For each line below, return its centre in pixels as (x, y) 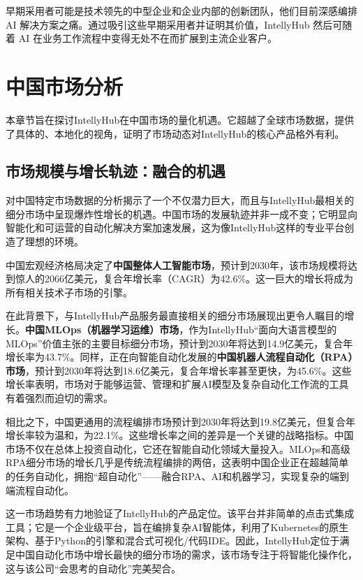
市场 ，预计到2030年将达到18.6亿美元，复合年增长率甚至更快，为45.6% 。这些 (179, 370)
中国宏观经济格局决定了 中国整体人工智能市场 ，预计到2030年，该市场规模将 (177, 264)
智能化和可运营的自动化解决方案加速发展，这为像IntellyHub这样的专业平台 (175, 227)
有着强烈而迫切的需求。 (59, 398)
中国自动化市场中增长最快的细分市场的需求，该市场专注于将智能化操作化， (186, 554)
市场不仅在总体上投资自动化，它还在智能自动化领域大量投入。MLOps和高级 (178, 448)
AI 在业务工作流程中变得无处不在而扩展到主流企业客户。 (148, 38)
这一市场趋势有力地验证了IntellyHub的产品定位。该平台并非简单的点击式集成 (180, 513)
